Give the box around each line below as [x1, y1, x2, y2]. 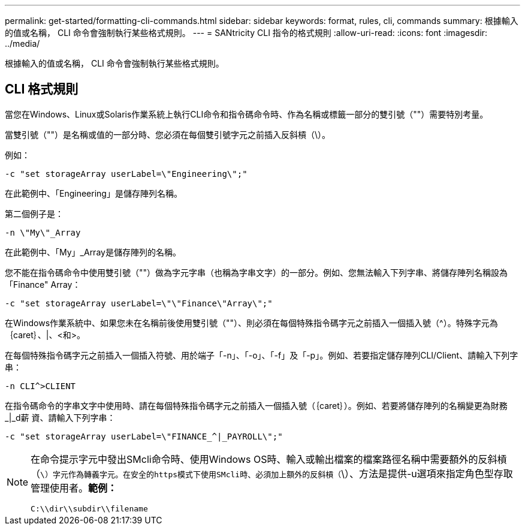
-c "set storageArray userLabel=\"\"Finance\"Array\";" [5, 298, 273, 308]
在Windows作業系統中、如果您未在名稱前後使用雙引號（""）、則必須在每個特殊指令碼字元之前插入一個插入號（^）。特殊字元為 [5, 317, 498, 328]
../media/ [5, 38, 40, 49]
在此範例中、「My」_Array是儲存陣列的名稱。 [5, 246, 181, 257]
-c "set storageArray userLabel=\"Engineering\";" [5, 168, 248, 179]
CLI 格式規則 [5, 82, 79, 97]
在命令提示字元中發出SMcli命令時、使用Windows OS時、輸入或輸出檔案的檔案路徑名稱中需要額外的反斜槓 [31, 453, 507, 465]
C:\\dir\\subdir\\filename [31, 504, 148, 513]
